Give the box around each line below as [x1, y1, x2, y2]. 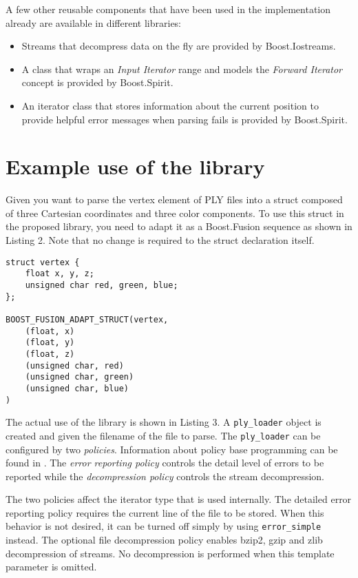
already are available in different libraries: [6, 15, 182, 30]
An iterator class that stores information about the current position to [21, 98, 319, 112]
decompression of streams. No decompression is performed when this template [6, 546, 335, 560]
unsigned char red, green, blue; [25, 280, 178, 290]
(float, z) [25, 349, 75, 359]
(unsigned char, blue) [25, 383, 129, 393]
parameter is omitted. [6, 559, 97, 574]
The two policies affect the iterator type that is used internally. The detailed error [6, 492, 352, 506]
